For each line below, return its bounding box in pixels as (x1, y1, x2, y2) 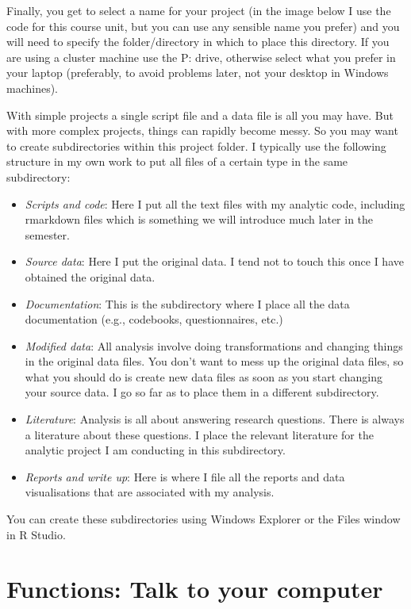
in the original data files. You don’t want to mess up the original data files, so (25, 353, 404, 370)
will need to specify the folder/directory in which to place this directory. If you (6, 33, 390, 50)
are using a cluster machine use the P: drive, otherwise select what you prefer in (6, 48, 396, 65)
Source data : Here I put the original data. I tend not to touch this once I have (25, 253, 404, 270)
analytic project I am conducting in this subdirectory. (25, 442, 286, 458)
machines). (6, 79, 59, 96)
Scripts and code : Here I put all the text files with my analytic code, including (25, 195, 405, 212)
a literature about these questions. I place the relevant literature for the (25, 426, 374, 442)
